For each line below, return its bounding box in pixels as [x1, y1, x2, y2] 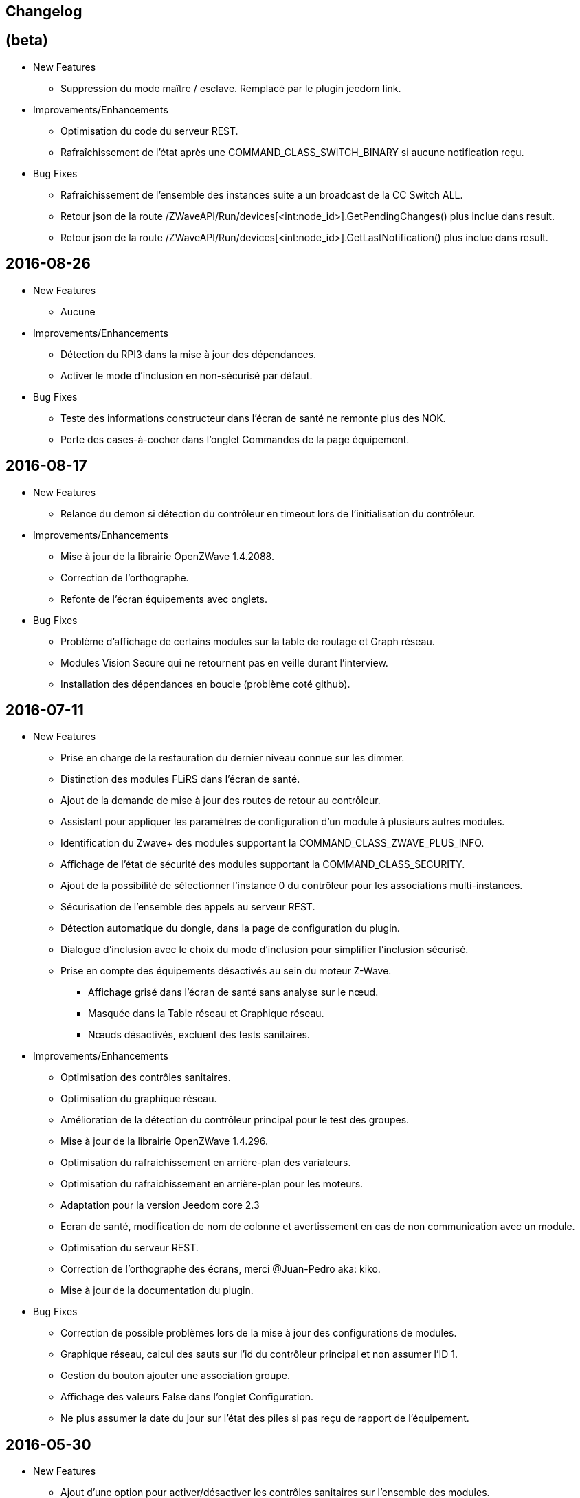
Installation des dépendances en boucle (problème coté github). [60, 678, 350, 690]
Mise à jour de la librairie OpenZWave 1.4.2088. [60, 550, 274, 562]
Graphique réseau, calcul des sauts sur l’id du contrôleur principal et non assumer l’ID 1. [60, 1348, 458, 1361]
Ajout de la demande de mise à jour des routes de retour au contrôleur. [60, 794, 381, 807]
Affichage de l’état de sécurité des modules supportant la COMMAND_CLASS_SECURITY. [60, 858, 465, 871]
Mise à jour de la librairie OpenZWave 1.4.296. [60, 1135, 268, 1148]
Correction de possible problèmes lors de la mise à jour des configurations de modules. [60, 1327, 457, 1339]
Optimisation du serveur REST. [60, 1242, 199, 1254]
